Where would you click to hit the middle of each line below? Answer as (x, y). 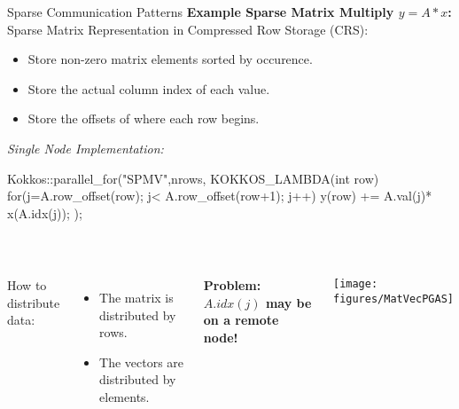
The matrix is (136, 297)
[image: (355, 283)
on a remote (241, 320)
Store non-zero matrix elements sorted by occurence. (170, 59)
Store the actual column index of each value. (149, 88)
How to (27, 284)
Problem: (232, 284)
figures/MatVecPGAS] (393, 299)
